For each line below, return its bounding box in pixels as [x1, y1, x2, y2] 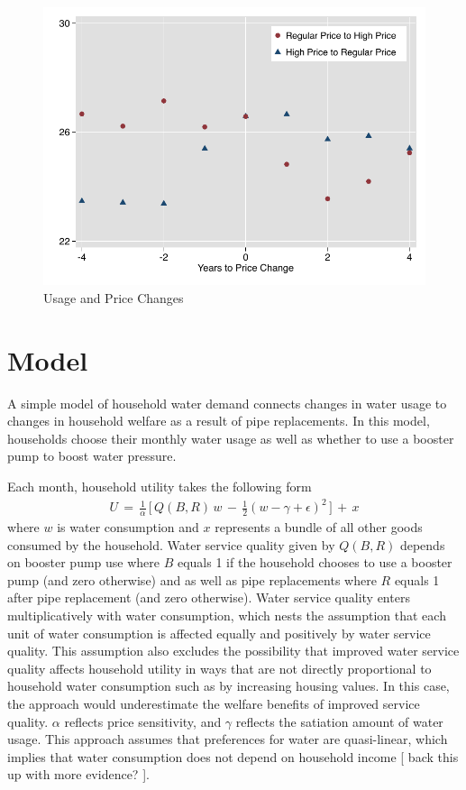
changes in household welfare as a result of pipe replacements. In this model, [7, 411, 430, 430]
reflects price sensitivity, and [64, 712, 222, 730]
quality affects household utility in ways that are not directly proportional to [7, 658, 432, 677]
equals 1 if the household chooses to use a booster [177, 553, 452, 572]
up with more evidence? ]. [7, 765, 150, 784]
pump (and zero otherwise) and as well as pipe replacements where [7, 570, 377, 589]
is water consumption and [57, 518, 199, 536]
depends [399, 535, 445, 554]
